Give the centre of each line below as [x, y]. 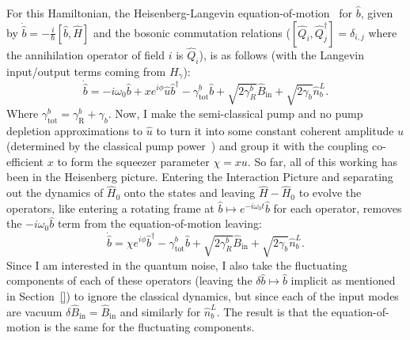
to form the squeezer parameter [133, 161]
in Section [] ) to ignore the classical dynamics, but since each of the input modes [203, 296]
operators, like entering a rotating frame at [110, 208]
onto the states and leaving [190, 193]
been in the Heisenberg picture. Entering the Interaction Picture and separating [200, 177]
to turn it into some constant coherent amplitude [275, 130]
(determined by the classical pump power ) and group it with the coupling [188, 146]
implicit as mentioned [343, 280]
